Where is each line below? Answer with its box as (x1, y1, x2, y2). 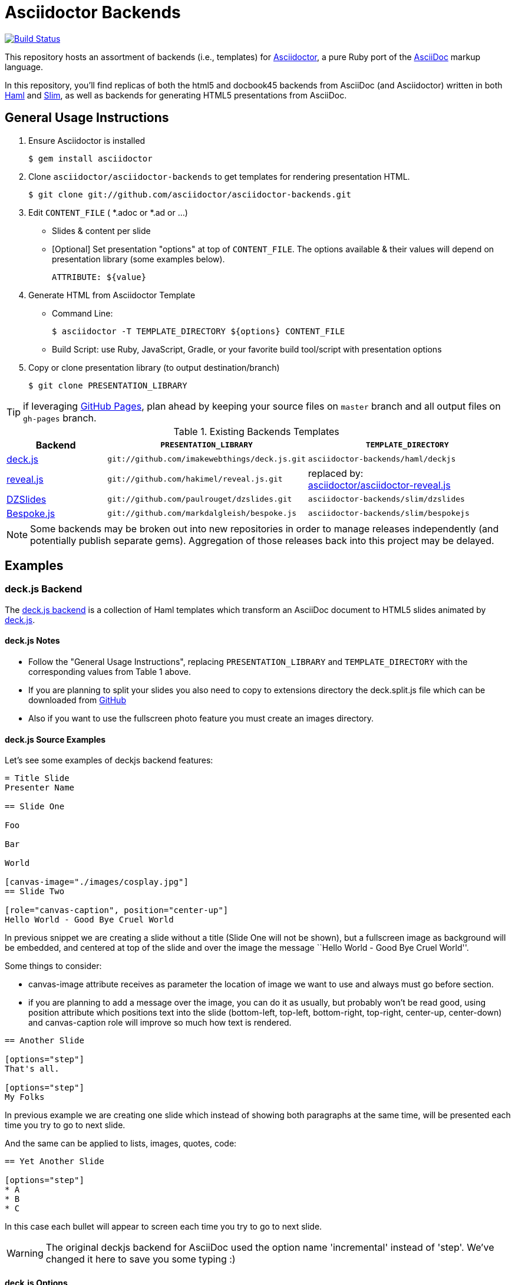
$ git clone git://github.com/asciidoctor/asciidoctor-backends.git (28, 189, 351, 199)
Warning (6, 1247, 44, 1260)
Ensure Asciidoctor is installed (28, 135, 146, 146)
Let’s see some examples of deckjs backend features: (5, 755, 213, 766)
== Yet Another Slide (5, 1156, 104, 1167)
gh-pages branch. (23, 411, 97, 424)
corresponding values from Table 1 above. (28, 667, 192, 677)
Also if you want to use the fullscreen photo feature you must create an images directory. (28, 713, 374, 724)
